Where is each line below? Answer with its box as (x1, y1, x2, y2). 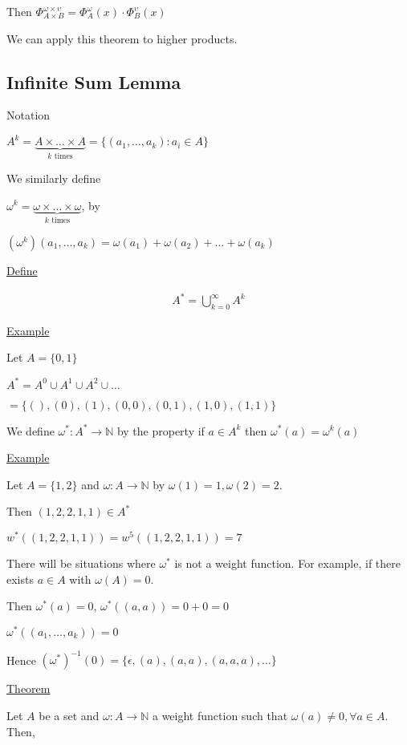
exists (6, 570, 34, 587)
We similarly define (6, 169, 101, 186)
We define (6, 422, 55, 439)
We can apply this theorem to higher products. (6, 30, 238, 47)
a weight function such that (152, 707, 288, 723)
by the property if (116, 422, 205, 439)
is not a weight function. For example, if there (174, 555, 401, 572)
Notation (6, 107, 51, 123)
